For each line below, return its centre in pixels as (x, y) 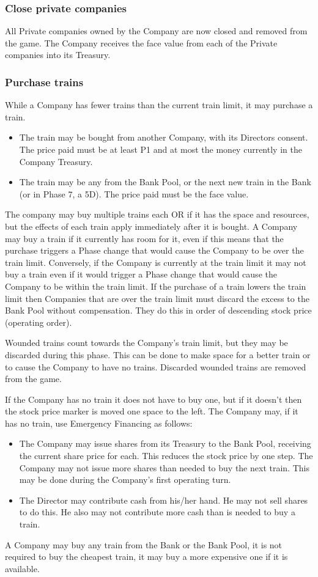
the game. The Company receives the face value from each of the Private (141, 42)
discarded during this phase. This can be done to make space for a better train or (158, 354)
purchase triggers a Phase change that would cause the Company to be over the (154, 250)
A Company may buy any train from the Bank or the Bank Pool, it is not (144, 544)
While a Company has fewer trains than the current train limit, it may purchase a (159, 105)
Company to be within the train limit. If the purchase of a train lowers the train (156, 286)
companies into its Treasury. (58, 55)
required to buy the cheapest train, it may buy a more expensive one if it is (146, 557)
